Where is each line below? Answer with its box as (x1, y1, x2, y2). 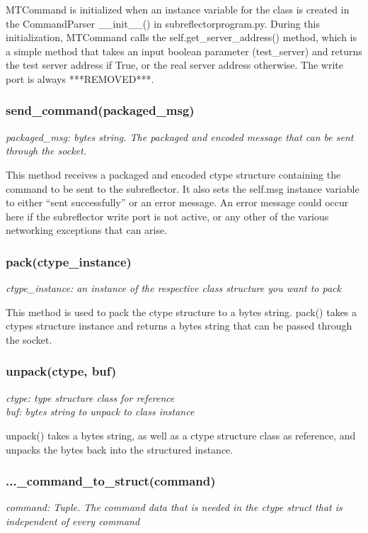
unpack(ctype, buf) (6, 362, 117, 380)
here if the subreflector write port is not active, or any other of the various (6, 208, 329, 223)
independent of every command (6, 513, 140, 528)
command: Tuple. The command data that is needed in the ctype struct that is (6, 500, 343, 515)
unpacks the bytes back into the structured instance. (6, 442, 234, 456)
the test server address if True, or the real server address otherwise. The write (6, 57, 343, 72)
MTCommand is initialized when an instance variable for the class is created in (6, 2, 350, 16)
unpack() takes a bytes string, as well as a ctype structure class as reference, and (6, 427, 356, 442)
